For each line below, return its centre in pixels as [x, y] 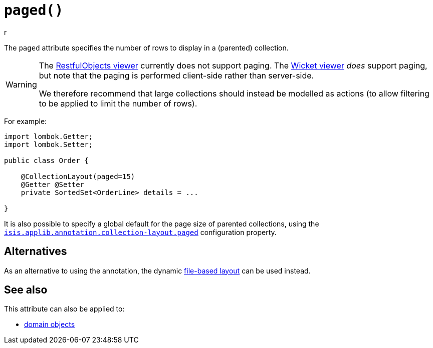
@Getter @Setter [53, 184]
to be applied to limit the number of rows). [118, 103]
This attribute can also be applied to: [64, 309]
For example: [26, 121]
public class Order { [46, 160]
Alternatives [36, 251]
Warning [21, 84]
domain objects [50, 324]
